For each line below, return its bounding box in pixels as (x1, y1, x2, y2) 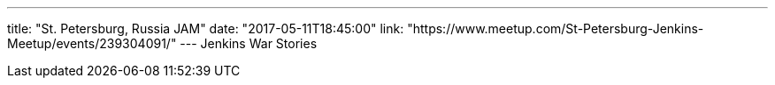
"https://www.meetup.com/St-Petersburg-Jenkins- (407, 21, 704, 36)
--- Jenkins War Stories (180, 36, 318, 51)
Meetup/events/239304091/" (7, 36, 177, 51)
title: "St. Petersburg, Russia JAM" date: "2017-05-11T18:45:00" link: (7, 21, 404, 36)
